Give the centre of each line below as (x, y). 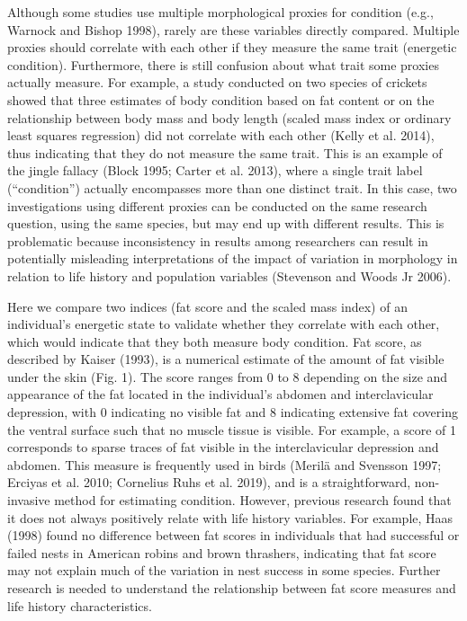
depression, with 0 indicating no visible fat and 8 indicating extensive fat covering (233, 412)
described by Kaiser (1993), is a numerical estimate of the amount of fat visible (226, 359)
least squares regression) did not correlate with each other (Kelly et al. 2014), (221, 135)
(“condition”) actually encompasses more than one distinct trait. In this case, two (232, 187)
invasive (29, 500)
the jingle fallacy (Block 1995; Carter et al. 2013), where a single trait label (215, 170)
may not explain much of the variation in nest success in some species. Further (224, 570)
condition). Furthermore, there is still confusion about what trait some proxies (223, 64)
